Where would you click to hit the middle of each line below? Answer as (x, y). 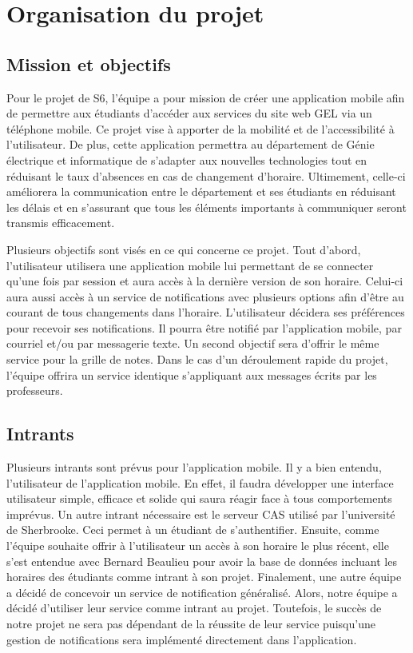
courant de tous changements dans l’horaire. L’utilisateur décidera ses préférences (206, 312)
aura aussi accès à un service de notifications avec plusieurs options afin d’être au (205, 296)
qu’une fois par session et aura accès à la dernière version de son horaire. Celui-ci (205, 281)
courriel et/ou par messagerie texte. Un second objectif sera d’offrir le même (193, 343)
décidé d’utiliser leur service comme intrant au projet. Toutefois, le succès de (194, 608)
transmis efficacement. (61, 223)
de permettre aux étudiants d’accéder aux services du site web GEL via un (189, 113)
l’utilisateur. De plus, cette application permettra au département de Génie (191, 144)
